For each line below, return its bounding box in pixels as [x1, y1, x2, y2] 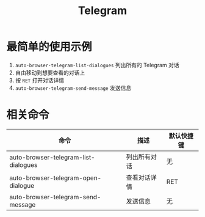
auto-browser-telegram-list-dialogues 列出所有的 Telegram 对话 [15, 61, 179, 68]
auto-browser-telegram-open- [9, 174, 102, 182]
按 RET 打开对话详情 [15, 76, 65, 84]
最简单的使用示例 [6, 40, 93, 54]
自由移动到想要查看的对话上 [15, 68, 85, 76]
